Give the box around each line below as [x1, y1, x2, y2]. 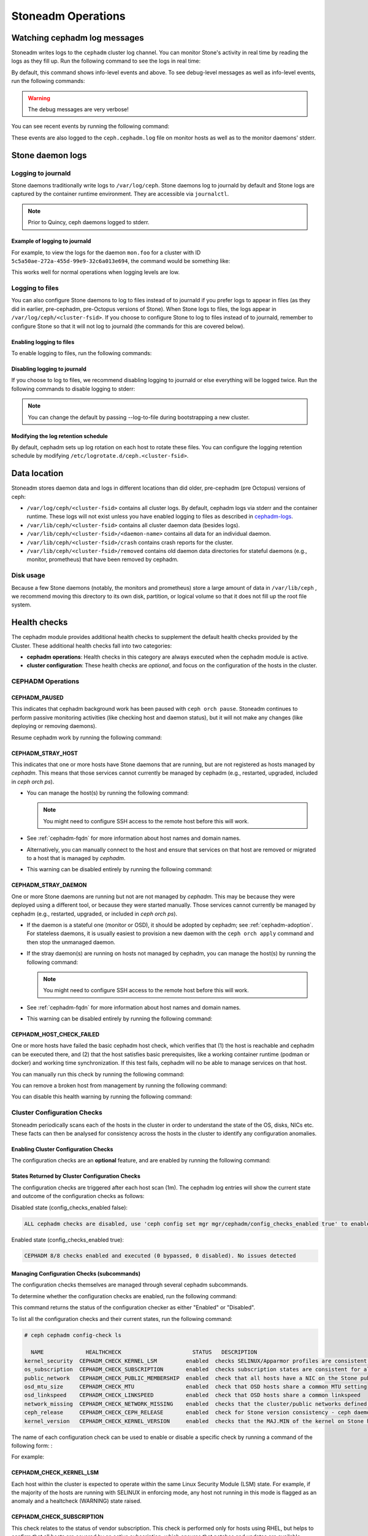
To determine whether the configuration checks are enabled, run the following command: [11, 1292, 237, 1299]
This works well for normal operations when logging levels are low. [11, 268, 180, 276]
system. [11, 601, 32, 608]
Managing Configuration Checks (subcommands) [11, 1270, 141, 1277]
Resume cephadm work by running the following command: [11, 734, 163, 741]
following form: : [11, 1441, 53, 1449]
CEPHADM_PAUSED [11, 694, 64, 701]
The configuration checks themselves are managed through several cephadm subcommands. [11, 1281, 248, 1288]
